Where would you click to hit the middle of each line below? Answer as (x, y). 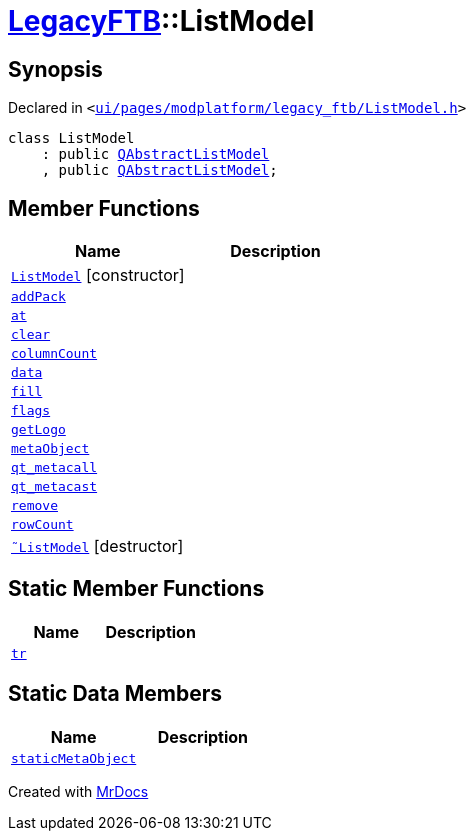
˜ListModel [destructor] (97, 546)
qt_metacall (54, 468)
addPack (38, 297)
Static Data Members (115, 694)
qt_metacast (54, 487)
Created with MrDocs (78, 791)
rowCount (42, 525)
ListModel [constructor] (98, 275)
